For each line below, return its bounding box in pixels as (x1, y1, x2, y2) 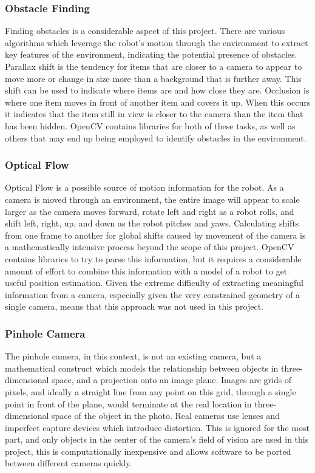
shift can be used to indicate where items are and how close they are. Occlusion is (5, 84, 310, 97)
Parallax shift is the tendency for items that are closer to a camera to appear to (5, 60, 302, 72)
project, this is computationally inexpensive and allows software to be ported (5, 444, 291, 457)
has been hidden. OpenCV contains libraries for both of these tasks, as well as (5, 119, 296, 132)
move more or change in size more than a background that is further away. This (5, 72, 302, 84)
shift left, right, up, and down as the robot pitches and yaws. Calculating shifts (5, 217, 299, 230)
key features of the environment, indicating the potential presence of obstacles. (5, 48, 297, 61)
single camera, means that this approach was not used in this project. (5, 300, 264, 313)
